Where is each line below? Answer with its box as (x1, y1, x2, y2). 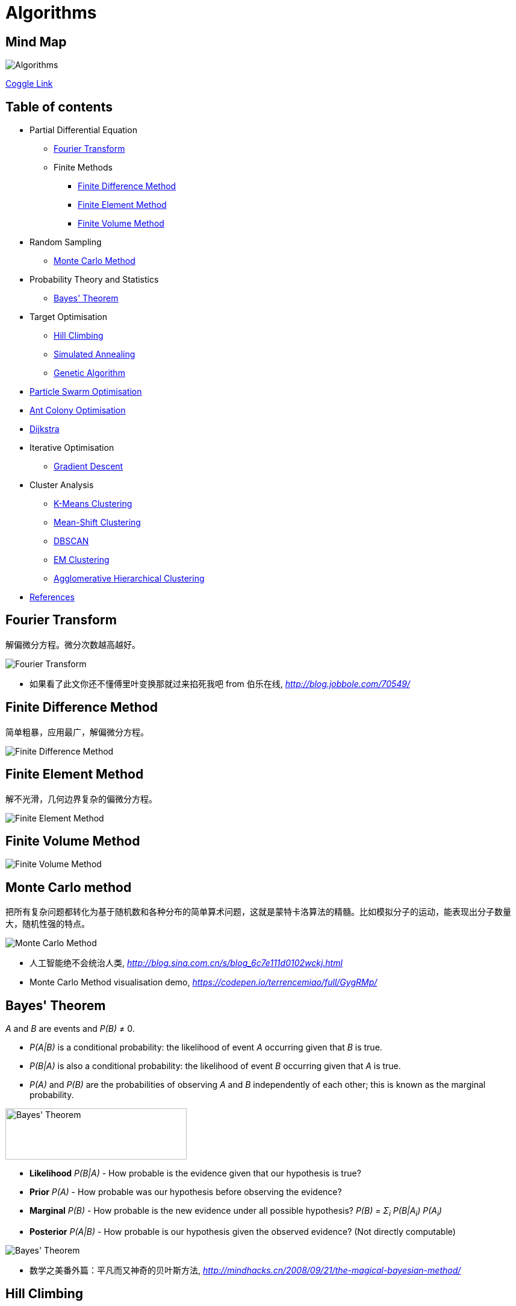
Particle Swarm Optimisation (30, 386, 142, 397)
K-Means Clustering (54, 498, 132, 509)
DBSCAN (54, 536, 89, 547)
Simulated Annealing (54, 349, 135, 360)
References (30, 592, 75, 603)
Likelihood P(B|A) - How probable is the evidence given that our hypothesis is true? (30, 1168, 361, 1179)
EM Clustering (54, 554, 110, 565)
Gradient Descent (54, 461, 123, 472)
